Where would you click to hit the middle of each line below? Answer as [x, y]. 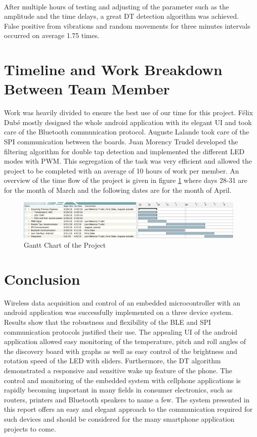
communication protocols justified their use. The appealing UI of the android [121, 331]
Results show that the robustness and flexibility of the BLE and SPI [107, 322]
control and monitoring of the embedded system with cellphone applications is [123, 380]
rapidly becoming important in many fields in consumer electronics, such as [118, 390]
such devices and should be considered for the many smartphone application [119, 419]
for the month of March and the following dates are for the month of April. [118, 190]
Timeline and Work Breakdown [113, 69]
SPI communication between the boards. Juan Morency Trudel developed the [121, 142]
